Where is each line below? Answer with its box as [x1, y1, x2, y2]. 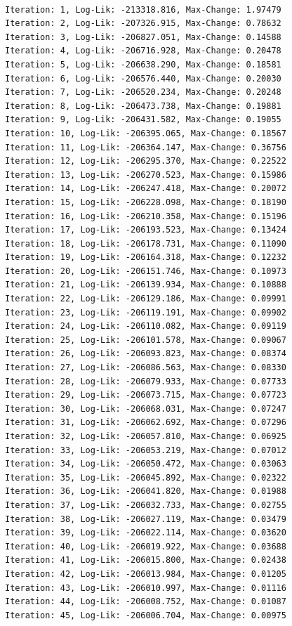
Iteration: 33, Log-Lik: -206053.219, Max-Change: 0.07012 [5, 445, 286, 455]
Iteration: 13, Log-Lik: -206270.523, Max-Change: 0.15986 [5, 169, 286, 180]
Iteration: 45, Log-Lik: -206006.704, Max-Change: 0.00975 [5, 610, 286, 620]
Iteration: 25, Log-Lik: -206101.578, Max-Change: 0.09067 [5, 334, 286, 345]
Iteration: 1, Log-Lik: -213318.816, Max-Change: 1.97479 [5, 4, 281, 15]
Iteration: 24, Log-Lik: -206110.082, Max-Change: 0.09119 [5, 321, 286, 332]
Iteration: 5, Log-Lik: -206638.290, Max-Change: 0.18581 [5, 59, 281, 70]
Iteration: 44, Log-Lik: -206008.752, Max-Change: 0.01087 [5, 596, 286, 607]
